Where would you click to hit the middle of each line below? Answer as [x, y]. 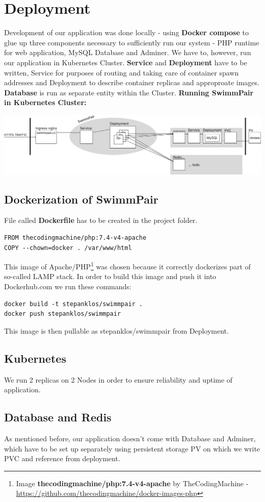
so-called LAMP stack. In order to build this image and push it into [110, 276]
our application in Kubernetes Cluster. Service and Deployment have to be [126, 62]
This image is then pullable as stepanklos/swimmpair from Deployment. [116, 330]
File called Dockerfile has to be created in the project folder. [101, 220]
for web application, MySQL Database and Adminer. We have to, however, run [128, 52]
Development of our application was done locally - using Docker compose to [126, 32]
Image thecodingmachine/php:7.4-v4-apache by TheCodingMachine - [132, 483]
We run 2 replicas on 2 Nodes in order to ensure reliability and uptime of [118, 379]
